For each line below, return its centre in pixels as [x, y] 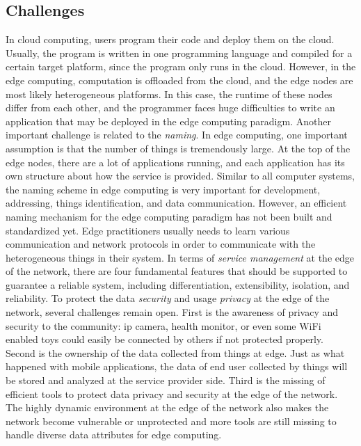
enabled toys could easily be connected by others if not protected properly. [165, 339]
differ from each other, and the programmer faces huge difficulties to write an [170, 107]
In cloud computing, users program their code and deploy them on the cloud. [170, 39]
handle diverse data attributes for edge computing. [114, 435]
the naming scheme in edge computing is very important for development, [163, 189]
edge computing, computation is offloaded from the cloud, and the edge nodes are [179, 80]
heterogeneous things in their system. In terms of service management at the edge [180, 257]
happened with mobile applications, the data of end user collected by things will [177, 366]
